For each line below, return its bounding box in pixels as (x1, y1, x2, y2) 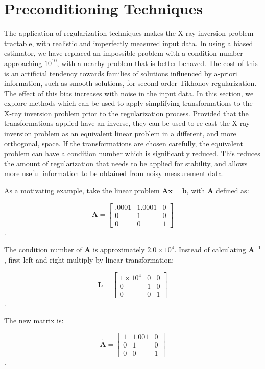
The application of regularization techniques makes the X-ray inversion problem (4, 28, 254, 38)
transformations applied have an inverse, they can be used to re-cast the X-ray (4, 118, 250, 128)
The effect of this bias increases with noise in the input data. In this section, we (4, 88, 254, 98)
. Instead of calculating (174, 244, 246, 255)
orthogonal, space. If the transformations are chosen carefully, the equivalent (4, 138, 243, 148)
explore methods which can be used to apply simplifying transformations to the (4, 98, 253, 108)
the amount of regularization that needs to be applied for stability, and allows (4, 158, 248, 168)
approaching (4, 57, 42, 68)
